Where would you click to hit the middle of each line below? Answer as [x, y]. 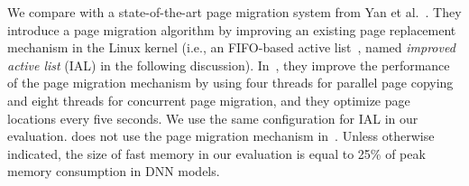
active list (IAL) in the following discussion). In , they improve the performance [229, 65]
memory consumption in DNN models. [114, 171]
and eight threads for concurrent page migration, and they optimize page [209, 100]
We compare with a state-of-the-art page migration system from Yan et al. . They [234, 12]
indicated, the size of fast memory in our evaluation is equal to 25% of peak [216, 153]
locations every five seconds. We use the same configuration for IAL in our [213, 118]
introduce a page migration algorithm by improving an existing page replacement [232, 29]
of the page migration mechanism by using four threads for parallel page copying [230, 83]
